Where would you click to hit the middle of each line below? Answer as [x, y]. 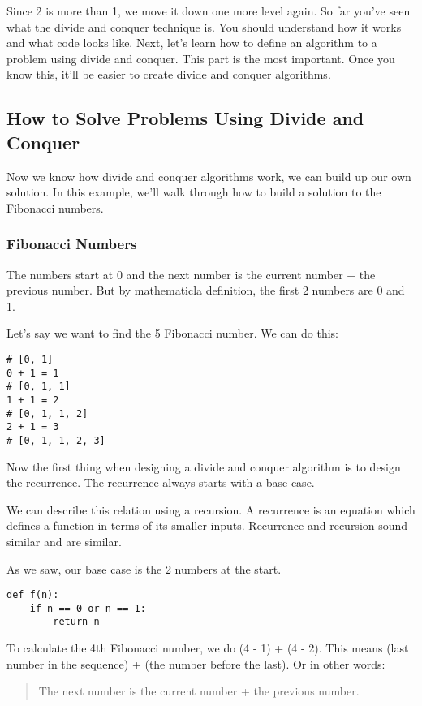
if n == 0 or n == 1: [88, 608]
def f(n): [33, 595]
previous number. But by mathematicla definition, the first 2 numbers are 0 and [206, 290]
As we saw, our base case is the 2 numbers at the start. [144, 568]
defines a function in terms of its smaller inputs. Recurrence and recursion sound [207, 525]
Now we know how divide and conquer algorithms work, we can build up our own [209, 176]
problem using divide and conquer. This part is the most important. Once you [201, 58]
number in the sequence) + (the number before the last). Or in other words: [196, 663]
